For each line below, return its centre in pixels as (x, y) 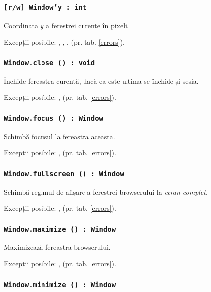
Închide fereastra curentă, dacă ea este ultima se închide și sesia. (101, 80)
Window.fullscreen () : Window (64, 173)
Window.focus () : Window (54, 118)
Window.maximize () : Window (60, 229)
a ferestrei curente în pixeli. (87, 25)
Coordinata (21, 25)
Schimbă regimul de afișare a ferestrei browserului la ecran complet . (106, 191)
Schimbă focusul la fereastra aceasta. (60, 136)
